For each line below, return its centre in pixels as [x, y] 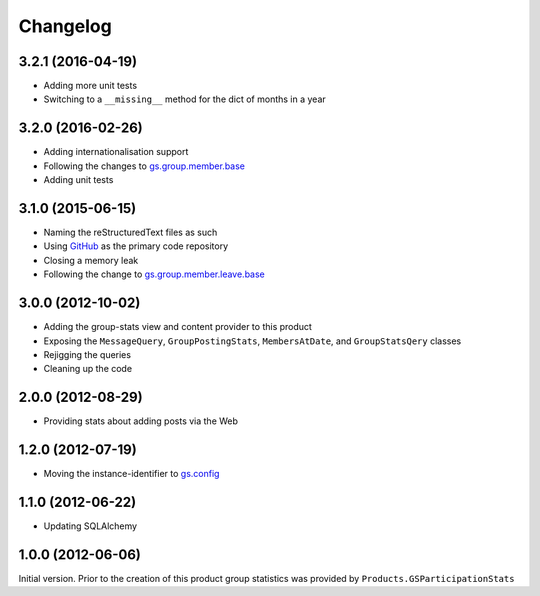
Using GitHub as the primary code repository [136, 246]
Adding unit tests [78, 180]
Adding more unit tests [90, 86]
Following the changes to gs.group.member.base [144, 166]
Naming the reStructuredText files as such [130, 232]
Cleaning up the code [88, 369]
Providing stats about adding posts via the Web [141, 421]
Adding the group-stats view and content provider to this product [177, 327]
